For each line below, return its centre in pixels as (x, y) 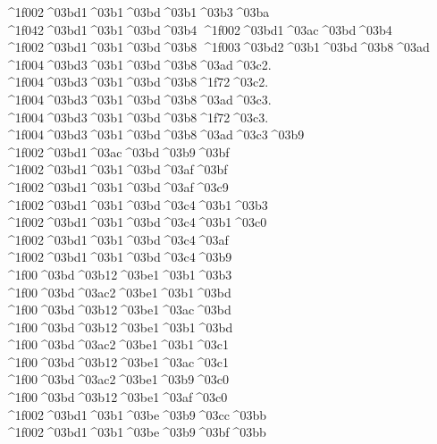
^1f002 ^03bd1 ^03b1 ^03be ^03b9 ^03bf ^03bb (135, 432)
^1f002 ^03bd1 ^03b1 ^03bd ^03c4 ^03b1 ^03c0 (136, 222)
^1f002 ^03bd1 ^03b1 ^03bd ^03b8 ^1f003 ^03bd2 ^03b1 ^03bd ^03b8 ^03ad (217, 47)
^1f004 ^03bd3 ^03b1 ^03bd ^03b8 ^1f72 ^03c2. (137, 82)
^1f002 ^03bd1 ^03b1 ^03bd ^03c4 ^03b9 (118, 257)
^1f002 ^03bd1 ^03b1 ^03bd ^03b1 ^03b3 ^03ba (137, 12)
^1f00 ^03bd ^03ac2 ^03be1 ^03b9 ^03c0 (117, 379)
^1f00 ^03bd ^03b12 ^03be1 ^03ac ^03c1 (117, 361)
